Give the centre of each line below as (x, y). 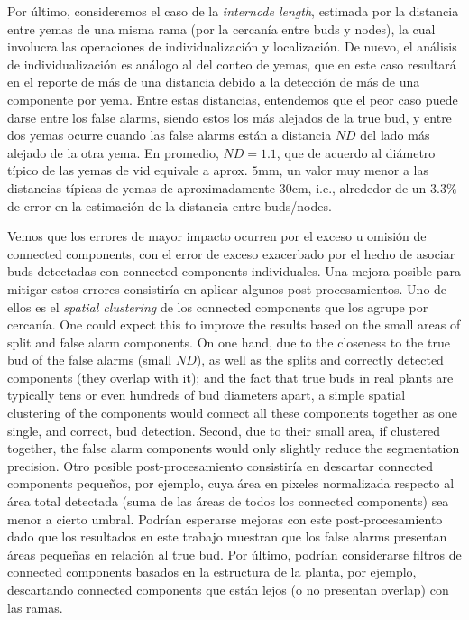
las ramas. (35, 607)
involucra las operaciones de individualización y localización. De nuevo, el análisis (232, 46)
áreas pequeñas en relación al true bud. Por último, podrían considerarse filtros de (234, 554)
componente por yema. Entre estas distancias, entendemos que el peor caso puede (233, 99)
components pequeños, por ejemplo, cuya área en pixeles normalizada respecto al (231, 483)
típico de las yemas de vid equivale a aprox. (128, 170)
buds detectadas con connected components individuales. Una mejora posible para (234, 271)
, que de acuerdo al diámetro (356, 152)
